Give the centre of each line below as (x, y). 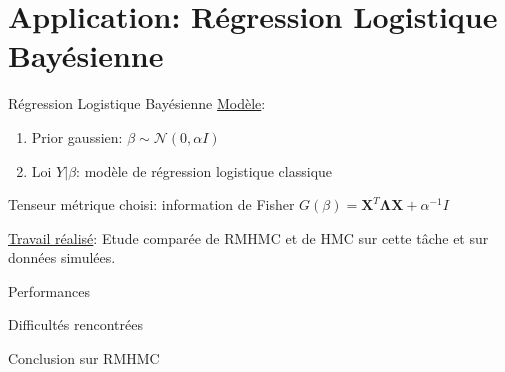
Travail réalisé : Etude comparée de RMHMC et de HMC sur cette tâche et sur (248, 237)
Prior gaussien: (77, 136)
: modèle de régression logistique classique (204, 170)
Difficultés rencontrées (75, 324)
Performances (49, 290)
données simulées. (62, 257)
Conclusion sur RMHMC (84, 358)
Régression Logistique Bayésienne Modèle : (137, 103)
